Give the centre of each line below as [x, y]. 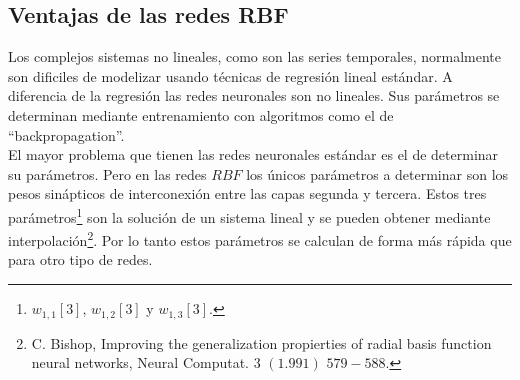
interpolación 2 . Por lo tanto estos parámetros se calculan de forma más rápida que [260, 238]
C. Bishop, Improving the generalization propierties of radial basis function [261, 342]
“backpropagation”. [66, 134]
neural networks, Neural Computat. [140, 362]
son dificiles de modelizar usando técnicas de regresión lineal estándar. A [230, 75]
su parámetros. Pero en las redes [107, 173]
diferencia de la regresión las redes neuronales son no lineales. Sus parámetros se [254, 95]
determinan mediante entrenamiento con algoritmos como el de [201, 114]
